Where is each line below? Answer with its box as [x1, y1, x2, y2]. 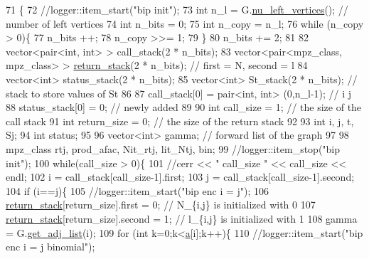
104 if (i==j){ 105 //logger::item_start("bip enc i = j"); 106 [6, 183, 269, 198]
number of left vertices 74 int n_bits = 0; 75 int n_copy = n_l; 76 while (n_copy [6, 16, 364, 31]
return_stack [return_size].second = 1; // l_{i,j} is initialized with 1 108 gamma [6, 211, 358, 226]
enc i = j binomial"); [6, 239, 95, 254]
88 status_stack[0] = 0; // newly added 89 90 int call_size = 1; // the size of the [6, 100, 362, 115]
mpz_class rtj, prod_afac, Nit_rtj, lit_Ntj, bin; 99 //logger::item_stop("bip [6, 141, 341, 156]
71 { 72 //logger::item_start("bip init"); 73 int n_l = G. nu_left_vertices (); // [6, 2, 348, 16]
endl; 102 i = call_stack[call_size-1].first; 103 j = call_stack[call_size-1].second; [6, 169, 355, 184]
